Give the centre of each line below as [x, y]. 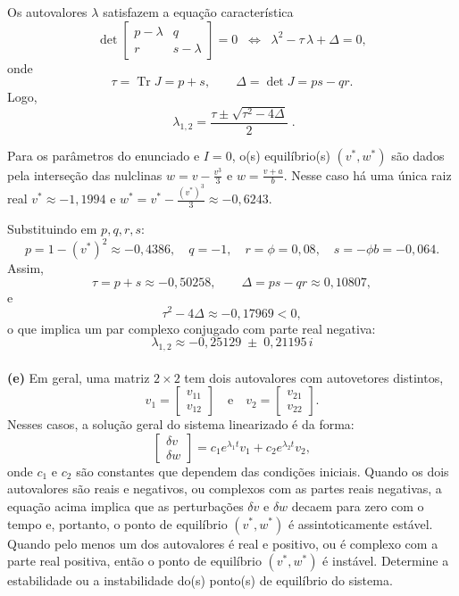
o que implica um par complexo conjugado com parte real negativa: [192, 328]
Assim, [25, 268]
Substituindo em [52, 229]
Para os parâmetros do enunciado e [104, 155]
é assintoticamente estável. [360, 523]
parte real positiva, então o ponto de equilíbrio [134, 561]
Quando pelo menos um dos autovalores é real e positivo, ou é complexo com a [223, 543]
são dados [418, 155]
